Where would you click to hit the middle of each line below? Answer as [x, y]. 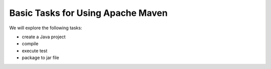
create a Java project [44, 37]
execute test [35, 51]
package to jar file [41, 58]
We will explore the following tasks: [46, 28]
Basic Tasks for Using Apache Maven [89, 13]
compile [30, 44]
